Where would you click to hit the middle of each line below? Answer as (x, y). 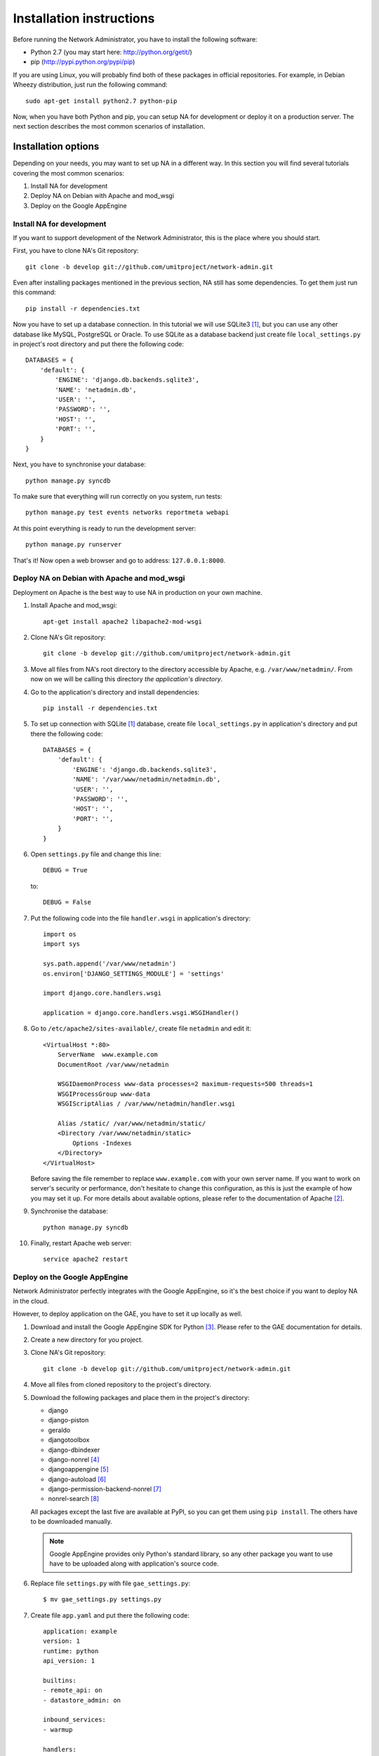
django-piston (68, 1420)
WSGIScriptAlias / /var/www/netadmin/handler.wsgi (146, 1104)
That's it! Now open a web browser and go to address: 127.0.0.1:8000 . (119, 560)
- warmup (58, 1729)
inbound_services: (75, 1720)
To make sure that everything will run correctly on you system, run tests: (118, 497)
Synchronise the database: (69, 1211)
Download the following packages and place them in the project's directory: (140, 1397)
